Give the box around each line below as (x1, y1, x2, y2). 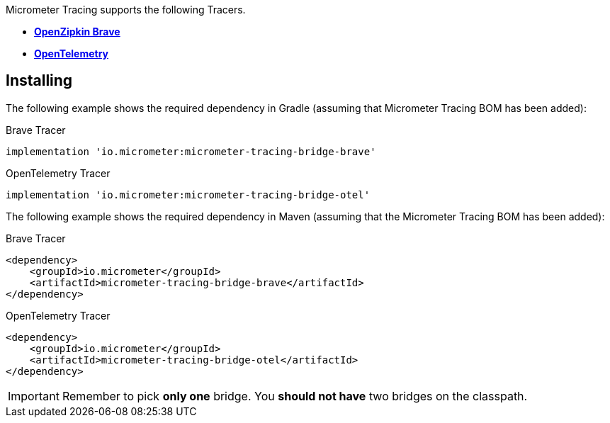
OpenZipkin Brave (34, 26, 120, 38)
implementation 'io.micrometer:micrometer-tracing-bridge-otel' (6, 188, 371, 201)
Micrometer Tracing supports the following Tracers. (6, 4, 246, 16)
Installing (6, 72, 73, 90)
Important (8, 388, 60, 403)
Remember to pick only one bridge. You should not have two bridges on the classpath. (62, 388, 528, 403)
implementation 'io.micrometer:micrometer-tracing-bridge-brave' (6, 145, 376, 157)
